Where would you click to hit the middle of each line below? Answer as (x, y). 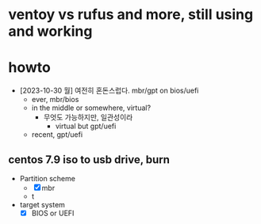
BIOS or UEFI (53, 213)
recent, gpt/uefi (57, 135)
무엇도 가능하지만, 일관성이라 (88, 117)
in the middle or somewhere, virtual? (91, 108)
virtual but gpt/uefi (86, 126)
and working (50, 31)
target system (42, 204)
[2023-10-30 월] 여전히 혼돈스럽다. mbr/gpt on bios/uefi (109, 91)
